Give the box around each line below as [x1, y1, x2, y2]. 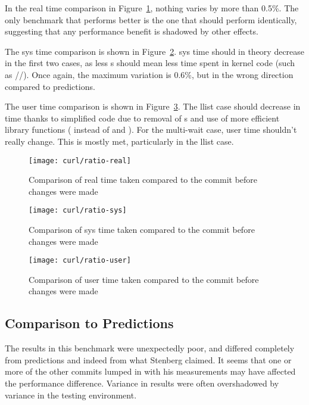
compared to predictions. [5, 80, 95, 92]
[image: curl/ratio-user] [29, 256, 131, 265]
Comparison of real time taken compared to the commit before [29, 173, 258, 186]
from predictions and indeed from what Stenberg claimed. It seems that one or [5, 353, 292, 366]
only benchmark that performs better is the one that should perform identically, [5, 13, 297, 26]
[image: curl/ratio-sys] [29, 206, 127, 215]
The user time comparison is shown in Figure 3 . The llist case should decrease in [5, 100, 301, 113]
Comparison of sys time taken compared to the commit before [29, 223, 255, 236]
